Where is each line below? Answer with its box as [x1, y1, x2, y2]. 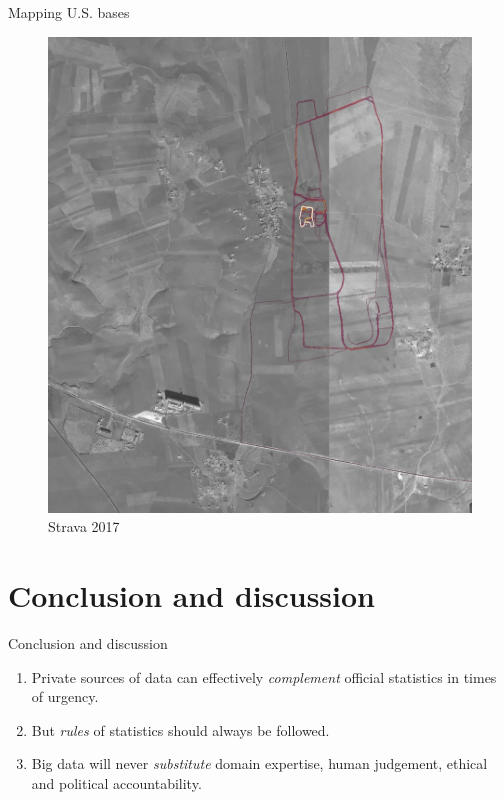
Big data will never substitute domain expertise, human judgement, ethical [31, 753, 488, 774]
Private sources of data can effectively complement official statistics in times [31, 666, 497, 687]
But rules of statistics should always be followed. [31, 719, 330, 740]
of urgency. [31, 686, 99, 707]
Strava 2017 [48, 516, 120, 537]
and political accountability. [31, 772, 202, 793]
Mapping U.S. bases [8, 2, 130, 22]
